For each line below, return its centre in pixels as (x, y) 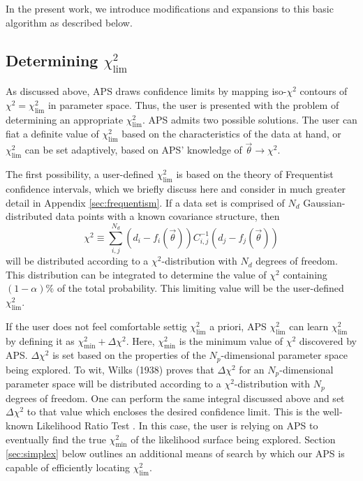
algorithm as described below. (69, 22)
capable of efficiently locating (68, 467)
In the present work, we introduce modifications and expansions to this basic (170, 8)
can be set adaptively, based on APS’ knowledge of (133, 150)
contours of (324, 91)
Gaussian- (324, 202)
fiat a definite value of (52, 134)
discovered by (328, 340)
